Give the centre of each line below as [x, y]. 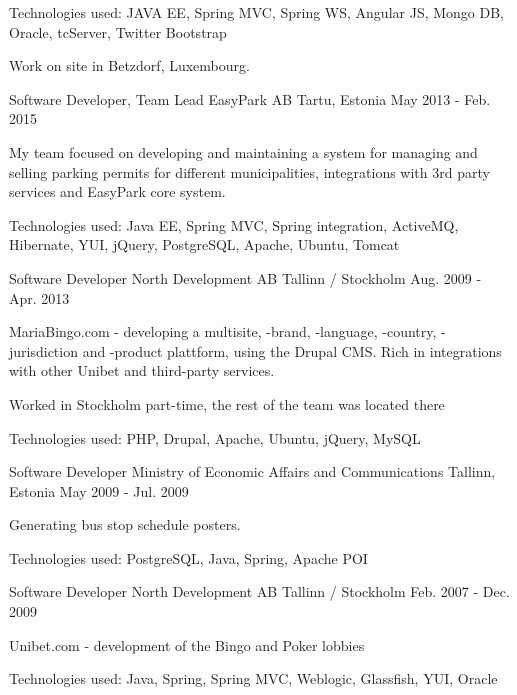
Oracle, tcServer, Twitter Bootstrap [118, 31]
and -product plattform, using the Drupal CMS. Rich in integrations [292, 350]
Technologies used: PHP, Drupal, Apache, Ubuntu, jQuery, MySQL [215, 437]
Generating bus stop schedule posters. [125, 524]
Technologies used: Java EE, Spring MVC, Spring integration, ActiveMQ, [234, 224]
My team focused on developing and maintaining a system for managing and [243, 151]
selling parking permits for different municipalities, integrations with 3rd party [249, 171]
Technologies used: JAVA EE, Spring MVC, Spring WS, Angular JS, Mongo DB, [257, 12]
